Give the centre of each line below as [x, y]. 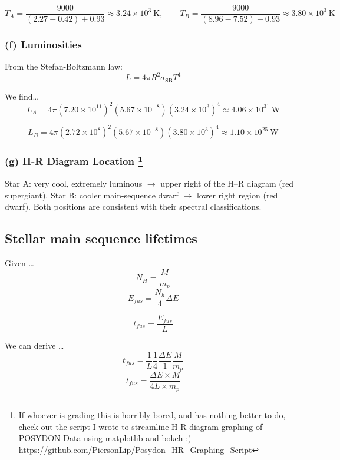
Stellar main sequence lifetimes [101, 238]
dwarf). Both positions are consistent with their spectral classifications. [133, 206]
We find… [22, 96]
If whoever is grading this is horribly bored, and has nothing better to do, [152, 414]
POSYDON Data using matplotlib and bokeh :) [105, 438]
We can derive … [34, 345]
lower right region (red [237, 195]
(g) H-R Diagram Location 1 [74, 160]
